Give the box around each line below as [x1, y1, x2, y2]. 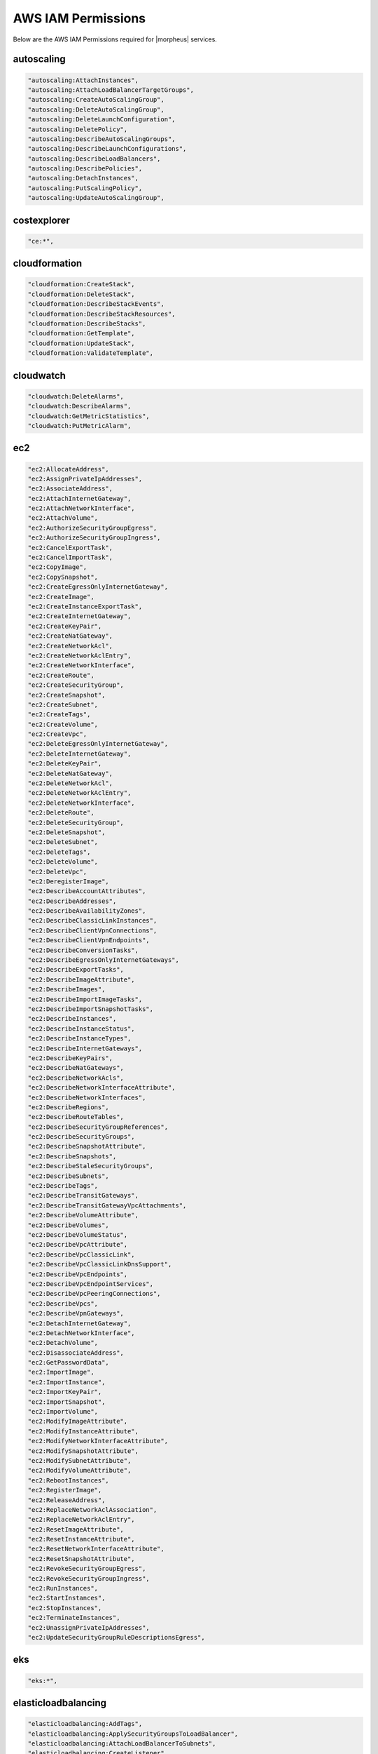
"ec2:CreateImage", [27, 593, 94, 601]
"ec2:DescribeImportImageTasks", [27, 995, 143, 1003]
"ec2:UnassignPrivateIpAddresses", [27, 1624, 150, 1631]
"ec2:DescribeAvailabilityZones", [27, 907, 146, 915]
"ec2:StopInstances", [27, 1604, 102, 1612]
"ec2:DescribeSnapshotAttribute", [27, 1142, 146, 1151]
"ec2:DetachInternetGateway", [27, 1319, 132, 1327]
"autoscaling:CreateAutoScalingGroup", [27, 95, 164, 104]
